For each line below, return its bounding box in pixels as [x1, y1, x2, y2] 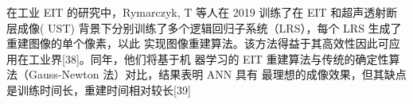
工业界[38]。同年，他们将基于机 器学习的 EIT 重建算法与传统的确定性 [28, 50, 389, 67]
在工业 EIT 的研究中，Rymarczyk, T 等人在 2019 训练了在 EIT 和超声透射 [6, 4, 387, 20]
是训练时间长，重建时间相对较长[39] [6, 81, 191, 98]
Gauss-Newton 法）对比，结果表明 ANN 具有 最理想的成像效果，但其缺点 [28, 66, 407, 83]
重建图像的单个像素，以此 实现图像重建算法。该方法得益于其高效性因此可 [6, 35, 389, 52]
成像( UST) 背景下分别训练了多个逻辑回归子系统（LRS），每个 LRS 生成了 [17, 19, 402, 36]
